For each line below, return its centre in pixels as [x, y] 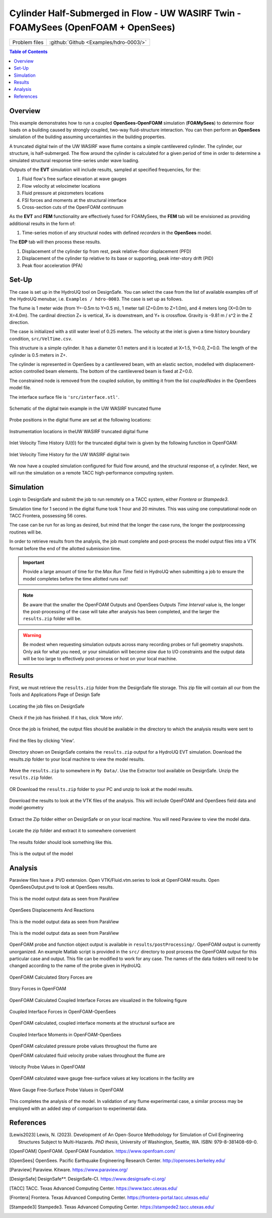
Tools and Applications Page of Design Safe [55, 695]
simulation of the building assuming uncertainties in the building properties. [87, 137]
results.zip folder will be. [52, 619]
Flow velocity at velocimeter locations [61, 186]
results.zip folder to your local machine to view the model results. [77, 759]
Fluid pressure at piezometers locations [63, 193]
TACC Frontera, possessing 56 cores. [48, 516]
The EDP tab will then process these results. [55, 242]
